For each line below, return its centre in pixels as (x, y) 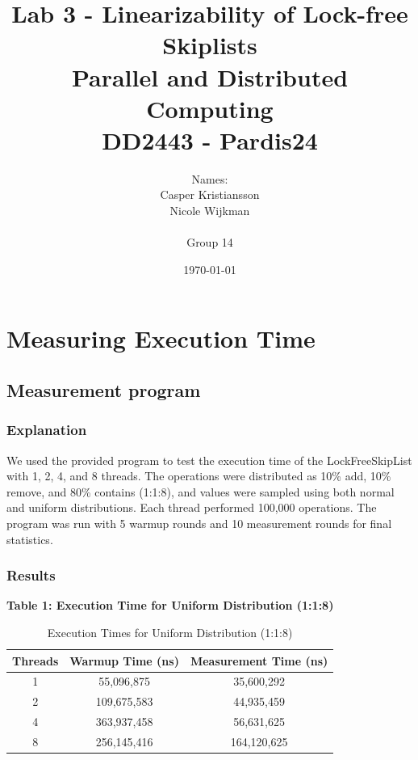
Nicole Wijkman (210, 211)
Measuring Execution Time (161, 338)
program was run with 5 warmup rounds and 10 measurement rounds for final (199, 523)
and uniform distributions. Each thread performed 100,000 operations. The (192, 507)
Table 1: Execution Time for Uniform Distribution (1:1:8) (170, 605)
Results (31, 575)
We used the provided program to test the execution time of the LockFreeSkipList (209, 460)
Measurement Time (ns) (259, 660)
